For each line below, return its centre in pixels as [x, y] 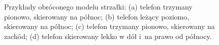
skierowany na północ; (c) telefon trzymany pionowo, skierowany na [109, 26]
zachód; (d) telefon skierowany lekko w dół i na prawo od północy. [108, 36]
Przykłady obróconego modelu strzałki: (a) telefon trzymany [98, 6]
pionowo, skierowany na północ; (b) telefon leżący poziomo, [97, 16]
